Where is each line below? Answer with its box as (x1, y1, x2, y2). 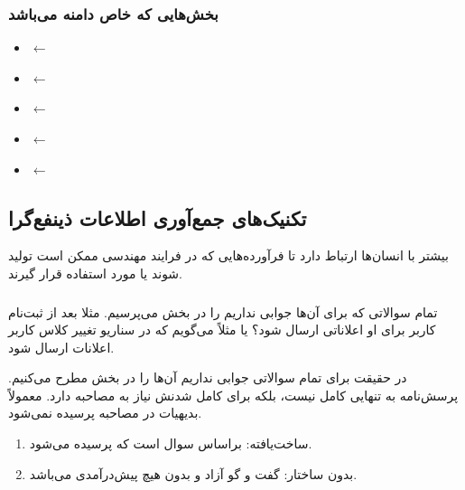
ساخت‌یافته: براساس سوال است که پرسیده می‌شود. (29, 434, 312, 453)
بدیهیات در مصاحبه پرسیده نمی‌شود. (8, 403, 202, 422)
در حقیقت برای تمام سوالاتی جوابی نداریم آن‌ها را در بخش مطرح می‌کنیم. (8, 368, 407, 387)
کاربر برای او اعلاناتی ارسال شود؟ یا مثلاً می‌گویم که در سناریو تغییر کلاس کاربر (8, 320, 436, 339)
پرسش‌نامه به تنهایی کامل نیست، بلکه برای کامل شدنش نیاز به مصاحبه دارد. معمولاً (8, 385, 459, 404)
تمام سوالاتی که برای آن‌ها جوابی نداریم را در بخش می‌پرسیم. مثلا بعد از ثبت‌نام (8, 302, 438, 321)
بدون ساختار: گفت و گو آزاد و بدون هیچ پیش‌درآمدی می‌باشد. (29, 464, 358, 483)
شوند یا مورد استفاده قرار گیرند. (8, 263, 183, 282)
